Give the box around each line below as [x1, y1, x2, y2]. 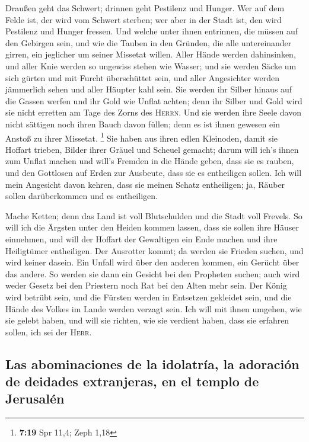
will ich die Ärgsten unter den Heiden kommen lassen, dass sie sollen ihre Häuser [5, 221, 299, 233]
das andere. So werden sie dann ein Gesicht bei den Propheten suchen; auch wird [5, 267, 300, 280]
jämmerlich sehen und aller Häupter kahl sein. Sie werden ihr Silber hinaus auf [5, 83, 292, 95]
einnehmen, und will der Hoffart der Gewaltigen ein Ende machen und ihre [5, 232, 278, 245]
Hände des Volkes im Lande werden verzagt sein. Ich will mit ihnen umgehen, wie [5, 302, 302, 315]
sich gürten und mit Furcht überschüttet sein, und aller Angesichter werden [5, 71, 279, 84]
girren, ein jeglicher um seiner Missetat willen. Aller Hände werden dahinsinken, [5, 48, 296, 60]
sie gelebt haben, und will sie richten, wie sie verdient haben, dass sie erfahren [5, 314, 289, 326]
